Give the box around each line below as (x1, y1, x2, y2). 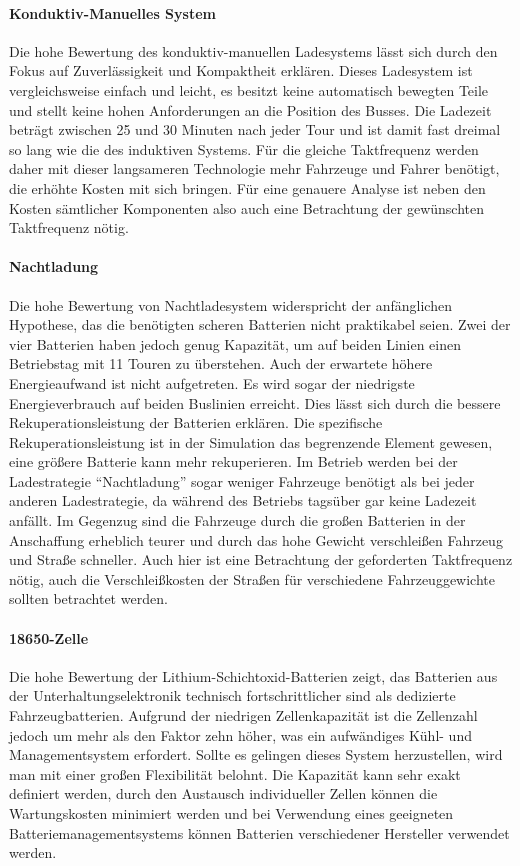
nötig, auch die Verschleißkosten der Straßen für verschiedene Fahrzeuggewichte (9, 568, 495, 589)
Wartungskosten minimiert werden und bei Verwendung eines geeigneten (9, 802, 454, 823)
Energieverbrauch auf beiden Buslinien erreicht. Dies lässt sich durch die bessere (9, 392, 501, 413)
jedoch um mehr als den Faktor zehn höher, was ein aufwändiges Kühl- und (9, 724, 472, 745)
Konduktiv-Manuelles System (9, 2, 216, 23)
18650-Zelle (9, 627, 89, 648)
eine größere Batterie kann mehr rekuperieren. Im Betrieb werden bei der (9, 451, 458, 472)
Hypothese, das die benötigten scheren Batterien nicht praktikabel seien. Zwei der (9, 314, 511, 335)
